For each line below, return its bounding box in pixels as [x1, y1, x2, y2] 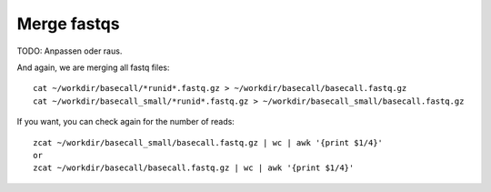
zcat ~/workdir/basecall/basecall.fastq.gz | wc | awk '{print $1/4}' [33, 163, 355, 173]
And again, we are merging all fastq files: [16, 62, 170, 73]
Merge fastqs [16, 14, 120, 34]
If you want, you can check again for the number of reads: [16, 116, 235, 127]
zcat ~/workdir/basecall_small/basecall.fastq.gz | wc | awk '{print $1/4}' [33, 137, 384, 147]
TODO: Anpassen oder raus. [16, 45, 123, 56]
